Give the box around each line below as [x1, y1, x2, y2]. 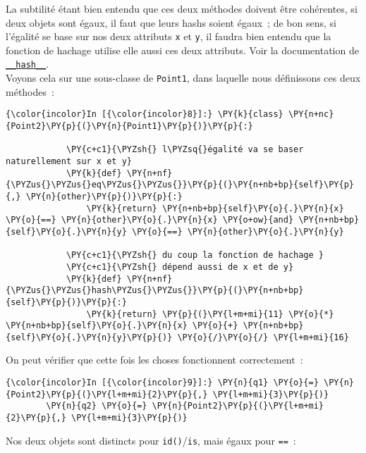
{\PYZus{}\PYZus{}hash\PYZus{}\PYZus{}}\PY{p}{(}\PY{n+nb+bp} [6, 285, 304, 296]
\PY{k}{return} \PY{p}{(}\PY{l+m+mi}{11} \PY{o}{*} [86, 309, 334, 319]
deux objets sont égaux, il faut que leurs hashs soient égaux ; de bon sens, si [6, 15, 336, 30]
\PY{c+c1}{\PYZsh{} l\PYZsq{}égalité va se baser [66, 144, 304, 155]
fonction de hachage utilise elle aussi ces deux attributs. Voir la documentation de [6, 42, 359, 57]
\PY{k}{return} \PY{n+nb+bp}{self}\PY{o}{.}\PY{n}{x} [86, 203, 344, 213]
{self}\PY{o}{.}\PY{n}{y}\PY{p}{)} [6, 332, 173, 342]
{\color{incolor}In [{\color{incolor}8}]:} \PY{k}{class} [6, 109, 283, 120]
